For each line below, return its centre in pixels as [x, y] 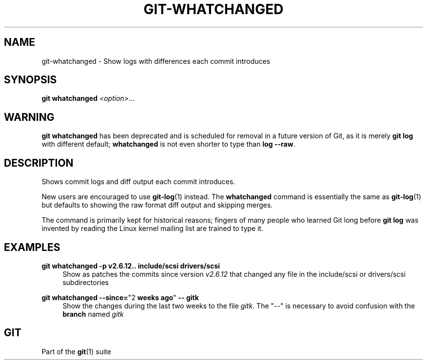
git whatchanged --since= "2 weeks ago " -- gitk [120, 297]
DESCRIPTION [39, 163]
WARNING [29, 117]
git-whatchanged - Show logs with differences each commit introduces [156, 61]
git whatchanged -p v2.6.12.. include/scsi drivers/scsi [131, 266]
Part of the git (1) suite [76, 351]
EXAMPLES [32, 247]
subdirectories [86, 282]
